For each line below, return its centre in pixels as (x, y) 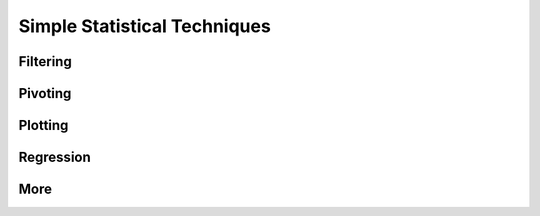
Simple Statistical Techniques (145, 26)
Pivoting (45, 93)
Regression (55, 157)
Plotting (43, 125)
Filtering (45, 61)
